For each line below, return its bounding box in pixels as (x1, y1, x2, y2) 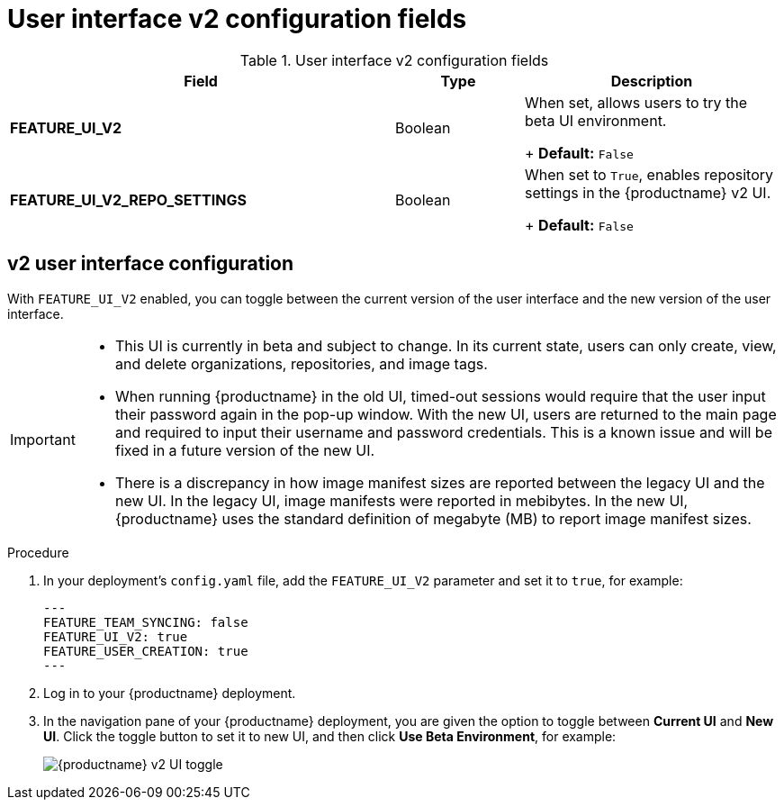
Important (10, 430, 76, 449)
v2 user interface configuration (7, 252, 294, 276)
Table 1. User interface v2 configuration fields (239, 50, 549, 69)
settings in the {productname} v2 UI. (524, 183, 771, 202)
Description (610, 71, 693, 90)
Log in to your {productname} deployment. (43, 685, 296, 701)
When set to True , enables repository (524, 165, 774, 184)
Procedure (7, 544, 69, 560)
